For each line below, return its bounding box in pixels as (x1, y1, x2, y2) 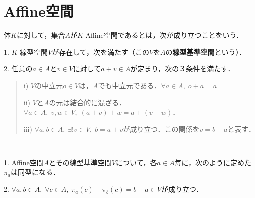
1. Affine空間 (4, 157, 44, 167)
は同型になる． (10, 167, 60, 177)
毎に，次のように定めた (174, 157, 251, 167)
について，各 (115, 157, 157, 167)
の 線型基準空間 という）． (165, 46, 246, 57)
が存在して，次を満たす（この (52, 46, 149, 57)
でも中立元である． (98, 80, 161, 90)
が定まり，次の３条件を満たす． (130, 63, 235, 74)
